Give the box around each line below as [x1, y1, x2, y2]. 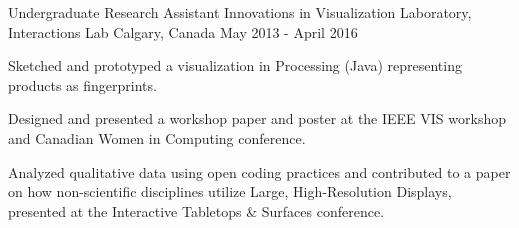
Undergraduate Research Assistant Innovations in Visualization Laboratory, [8, 2, 472, 22]
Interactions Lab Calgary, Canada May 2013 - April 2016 [8, 21, 358, 42]
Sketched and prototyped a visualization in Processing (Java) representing [8, 55, 462, 76]
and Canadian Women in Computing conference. [8, 127, 306, 148]
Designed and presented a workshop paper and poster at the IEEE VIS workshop [8, 108, 506, 129]
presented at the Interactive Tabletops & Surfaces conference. [8, 200, 385, 221]
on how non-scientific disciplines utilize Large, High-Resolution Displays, [8, 181, 452, 202]
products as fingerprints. [8, 74, 157, 95]
